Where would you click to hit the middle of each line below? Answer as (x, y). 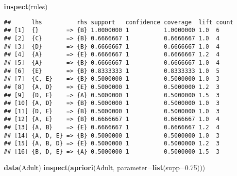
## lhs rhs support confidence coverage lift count (119, 22)
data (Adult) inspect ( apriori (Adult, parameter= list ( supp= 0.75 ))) (105, 167)
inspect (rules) (26, 6)
